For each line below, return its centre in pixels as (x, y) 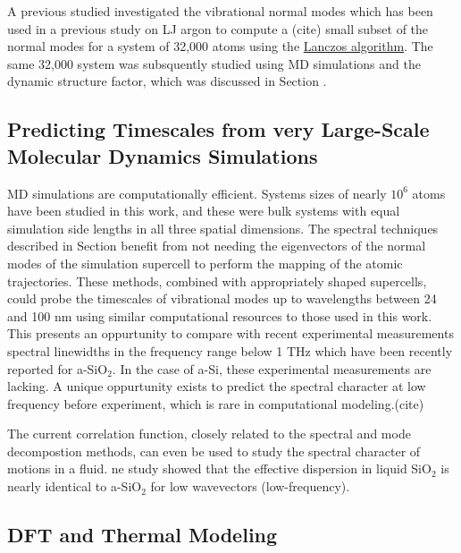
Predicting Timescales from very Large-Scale (218, 129)
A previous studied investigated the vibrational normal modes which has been (220, 11)
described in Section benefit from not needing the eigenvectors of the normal (217, 246)
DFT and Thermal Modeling (142, 535)
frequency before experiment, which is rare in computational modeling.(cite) (216, 403)
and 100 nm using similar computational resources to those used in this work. (220, 315)
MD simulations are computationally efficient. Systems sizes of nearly (197, 193)
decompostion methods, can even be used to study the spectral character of (214, 451)
